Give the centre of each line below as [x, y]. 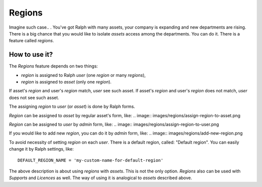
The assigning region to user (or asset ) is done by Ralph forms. [72, 106]
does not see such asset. [34, 98]
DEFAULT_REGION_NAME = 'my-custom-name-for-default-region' [90, 160]
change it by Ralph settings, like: [41, 149]
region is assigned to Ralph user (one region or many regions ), [83, 75]
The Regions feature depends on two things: [53, 66]
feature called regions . [32, 41]
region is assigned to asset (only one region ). [66, 82]
